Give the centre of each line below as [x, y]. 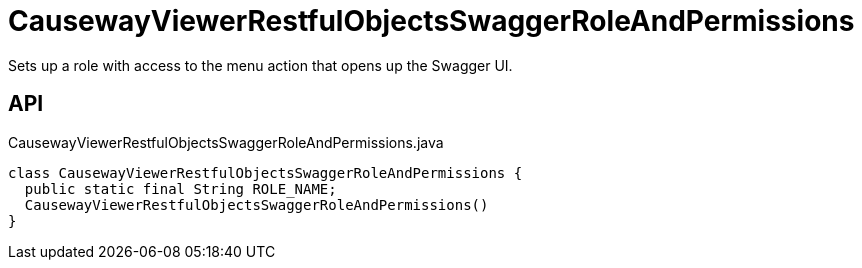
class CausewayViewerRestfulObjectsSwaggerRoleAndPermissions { [265, 172]
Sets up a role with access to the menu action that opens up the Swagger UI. [260, 65]
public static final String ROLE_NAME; [180, 188]
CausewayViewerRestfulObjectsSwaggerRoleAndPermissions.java [226, 142]
